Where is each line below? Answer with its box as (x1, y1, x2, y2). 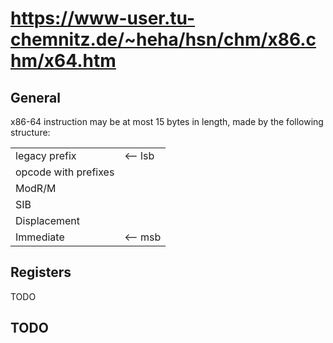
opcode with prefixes (15, 165, 115, 179)
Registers (10, 264, 72, 281)
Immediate (15, 230, 65, 244)
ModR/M (15, 182, 57, 195)
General (10, 89, 62, 106)
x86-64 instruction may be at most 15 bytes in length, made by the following (10, 116, 324, 127)
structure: (10, 127, 51, 138)
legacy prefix (15, 149, 77, 162)
